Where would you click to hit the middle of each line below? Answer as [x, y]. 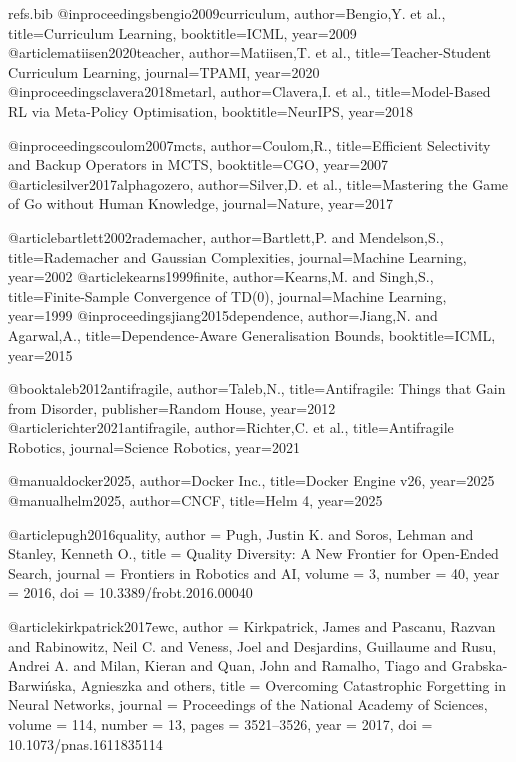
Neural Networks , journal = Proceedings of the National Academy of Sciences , [248, 704]
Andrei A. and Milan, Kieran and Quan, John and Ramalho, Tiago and [227, 665]
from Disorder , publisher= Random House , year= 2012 [172, 407]
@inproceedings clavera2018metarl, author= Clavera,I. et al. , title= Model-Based [249, 91]
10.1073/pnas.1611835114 [85, 743]
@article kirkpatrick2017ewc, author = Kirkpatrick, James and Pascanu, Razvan [252, 626]
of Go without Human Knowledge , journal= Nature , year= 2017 [200, 203]
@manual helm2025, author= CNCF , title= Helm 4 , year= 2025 [195, 500]
